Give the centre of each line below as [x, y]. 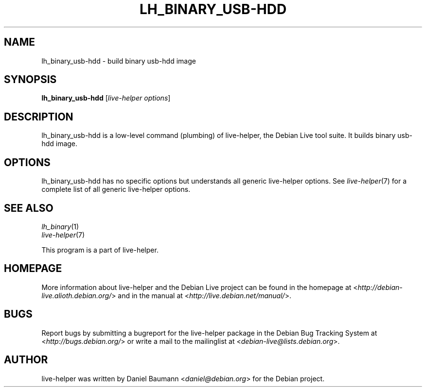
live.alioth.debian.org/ [77, 295]
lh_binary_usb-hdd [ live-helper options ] [106, 98]
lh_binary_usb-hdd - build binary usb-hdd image [119, 61]
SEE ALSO [29, 208]
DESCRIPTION [39, 117]
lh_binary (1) [60, 226]
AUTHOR [26, 360]
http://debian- [380, 287]
